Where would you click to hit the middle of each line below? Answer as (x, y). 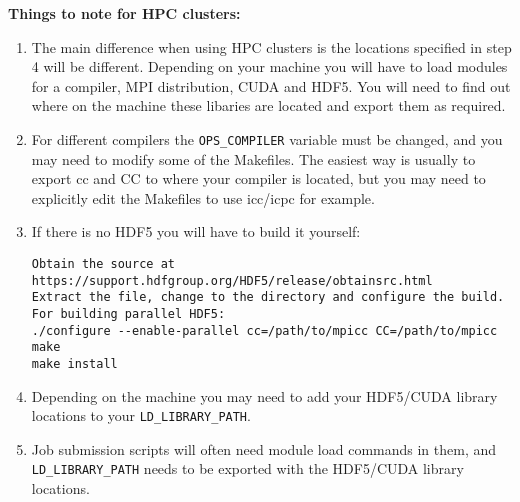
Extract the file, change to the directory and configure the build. (268, 297)
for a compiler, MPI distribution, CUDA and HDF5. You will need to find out (271, 85)
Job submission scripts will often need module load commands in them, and (264, 448)
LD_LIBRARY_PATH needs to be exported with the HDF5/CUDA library (247, 468)
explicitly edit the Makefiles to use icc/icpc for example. (203, 197)
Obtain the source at (103, 264)
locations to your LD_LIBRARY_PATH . (141, 415)
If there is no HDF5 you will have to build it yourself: (196, 231)
